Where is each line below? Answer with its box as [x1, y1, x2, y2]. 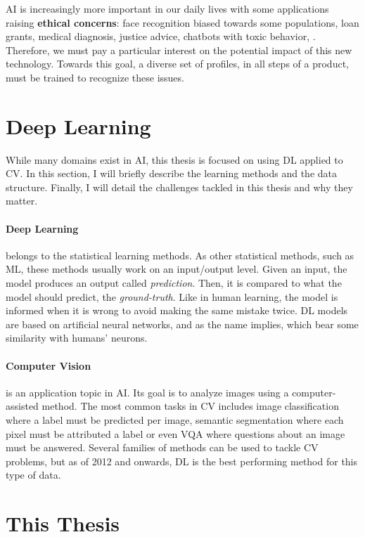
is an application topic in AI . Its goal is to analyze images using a [6, 384, 289, 399]
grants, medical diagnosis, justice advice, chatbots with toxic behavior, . [6, 29, 316, 44]
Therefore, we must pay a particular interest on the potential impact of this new [6, 42, 352, 57]
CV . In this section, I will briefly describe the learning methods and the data [6, 166, 337, 181]
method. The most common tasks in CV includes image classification [41, 399, 339, 413]
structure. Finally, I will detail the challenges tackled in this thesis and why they [6, 179, 353, 194]
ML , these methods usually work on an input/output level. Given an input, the [6, 261, 347, 276]
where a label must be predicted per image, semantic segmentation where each [6, 413, 344, 427]
